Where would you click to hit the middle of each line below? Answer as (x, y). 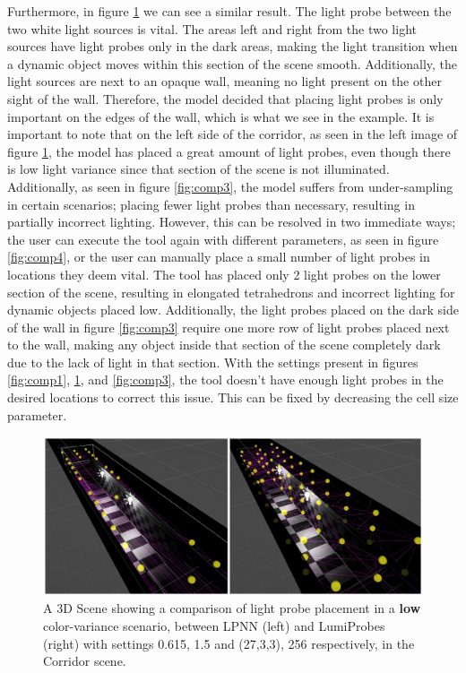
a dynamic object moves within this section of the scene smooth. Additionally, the (233, 63)
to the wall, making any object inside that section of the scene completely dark (224, 345)
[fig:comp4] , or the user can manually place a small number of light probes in (219, 257)
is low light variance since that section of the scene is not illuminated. (198, 169)
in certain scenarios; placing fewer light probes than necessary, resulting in (211, 204)
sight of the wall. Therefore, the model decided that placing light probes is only (225, 98)
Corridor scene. (85, 661)
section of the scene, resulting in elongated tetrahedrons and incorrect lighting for (231, 292)
